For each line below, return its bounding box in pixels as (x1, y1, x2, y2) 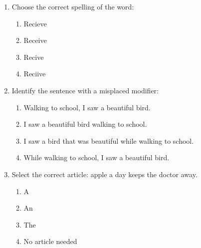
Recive (23, 51, 44, 62)
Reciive (23, 68, 46, 79)
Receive (23, 35, 47, 45)
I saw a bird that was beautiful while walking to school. (23, 135, 194, 146)
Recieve (23, 18, 47, 28)
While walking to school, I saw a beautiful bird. (23, 152, 170, 163)
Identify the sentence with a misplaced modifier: (11, 85, 159, 95)
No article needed (23, 236, 77, 247)
